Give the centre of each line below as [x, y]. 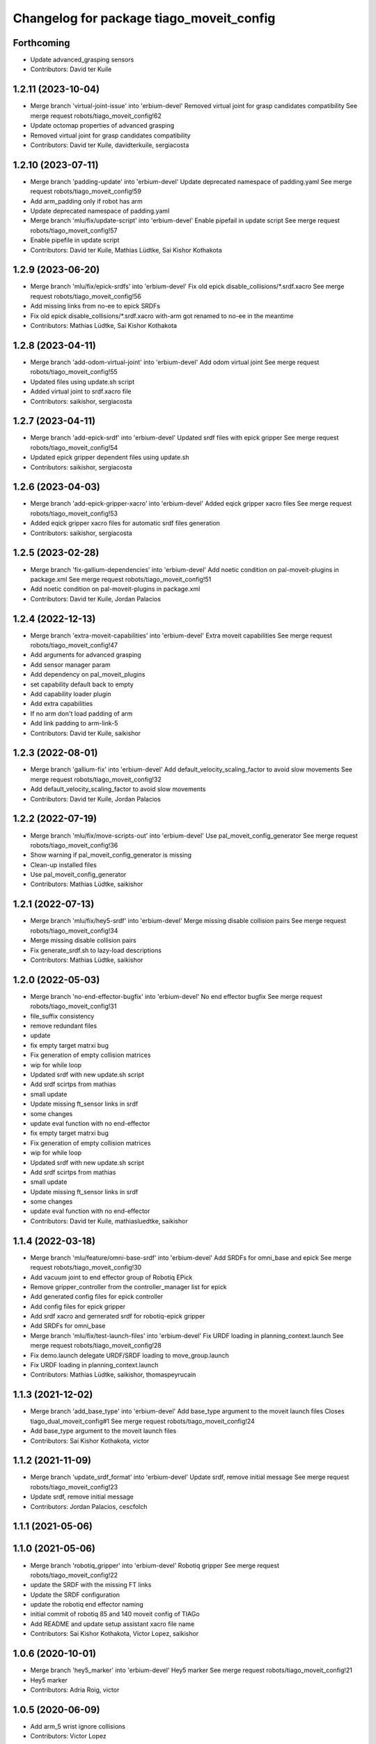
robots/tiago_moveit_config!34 [74, 931]
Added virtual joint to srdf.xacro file [81, 391]
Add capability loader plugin [71, 693]
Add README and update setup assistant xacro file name [112, 1624]
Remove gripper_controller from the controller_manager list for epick [128, 1286]
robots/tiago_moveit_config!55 [74, 372]
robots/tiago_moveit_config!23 [74, 1487]
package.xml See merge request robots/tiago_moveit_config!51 [121, 579]
